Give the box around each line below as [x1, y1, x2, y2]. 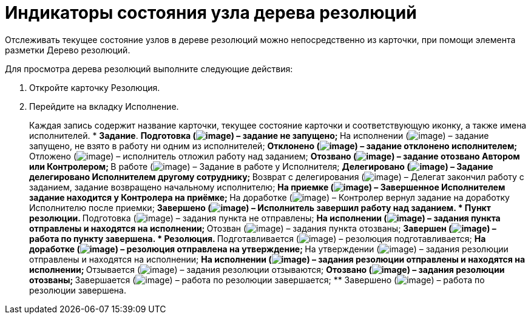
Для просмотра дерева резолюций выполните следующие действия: [5, 63, 293, 74]
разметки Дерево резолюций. [5, 44, 130, 55]
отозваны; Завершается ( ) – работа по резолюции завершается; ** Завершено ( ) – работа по [29, 274, 485, 285]
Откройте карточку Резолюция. [29, 82, 160, 93]
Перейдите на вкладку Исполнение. [29, 101, 179, 112]
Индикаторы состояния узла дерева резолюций [5, 2, 417, 23]
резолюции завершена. [29, 284, 126, 295]
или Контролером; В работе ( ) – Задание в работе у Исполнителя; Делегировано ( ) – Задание [29, 161, 493, 172]
